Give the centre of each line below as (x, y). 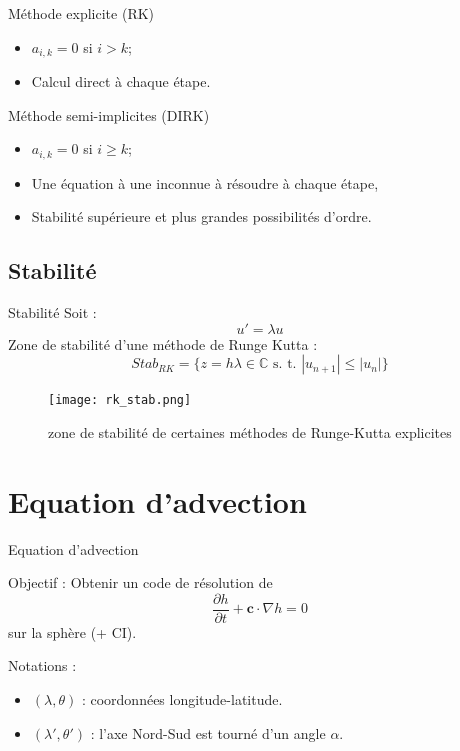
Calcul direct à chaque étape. (121, 81)
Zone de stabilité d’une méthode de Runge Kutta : (163, 343)
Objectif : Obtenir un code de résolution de (140, 582)
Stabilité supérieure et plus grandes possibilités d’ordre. (201, 216)
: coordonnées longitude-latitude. (182, 699)
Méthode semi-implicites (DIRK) (109, 114)
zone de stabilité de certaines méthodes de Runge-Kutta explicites (250, 431)
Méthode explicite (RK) (81, 13)
